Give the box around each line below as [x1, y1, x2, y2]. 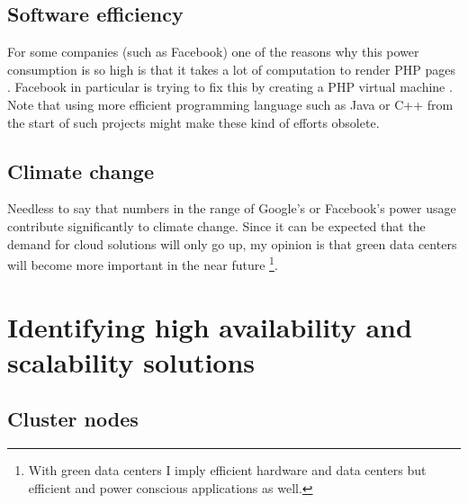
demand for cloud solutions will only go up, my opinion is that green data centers [7, 234, 457, 253]
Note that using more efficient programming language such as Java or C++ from [7, 94, 454, 113]
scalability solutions [7, 343, 256, 380]
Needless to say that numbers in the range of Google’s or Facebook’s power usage [7, 199, 456, 218]
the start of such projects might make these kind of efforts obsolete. [7, 112, 380, 131]
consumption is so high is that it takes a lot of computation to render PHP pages [7, 59, 455, 78]
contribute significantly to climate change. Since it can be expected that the [7, 216, 426, 235]
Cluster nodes [7, 405, 139, 433]
